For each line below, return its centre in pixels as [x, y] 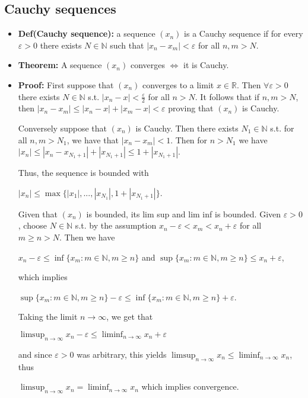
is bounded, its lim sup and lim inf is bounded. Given [184, 214]
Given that [38, 214]
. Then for [189, 139]
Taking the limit [48, 317]
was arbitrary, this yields [122, 354]
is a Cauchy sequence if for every [244, 33]
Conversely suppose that [63, 128]
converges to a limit [178, 84]
